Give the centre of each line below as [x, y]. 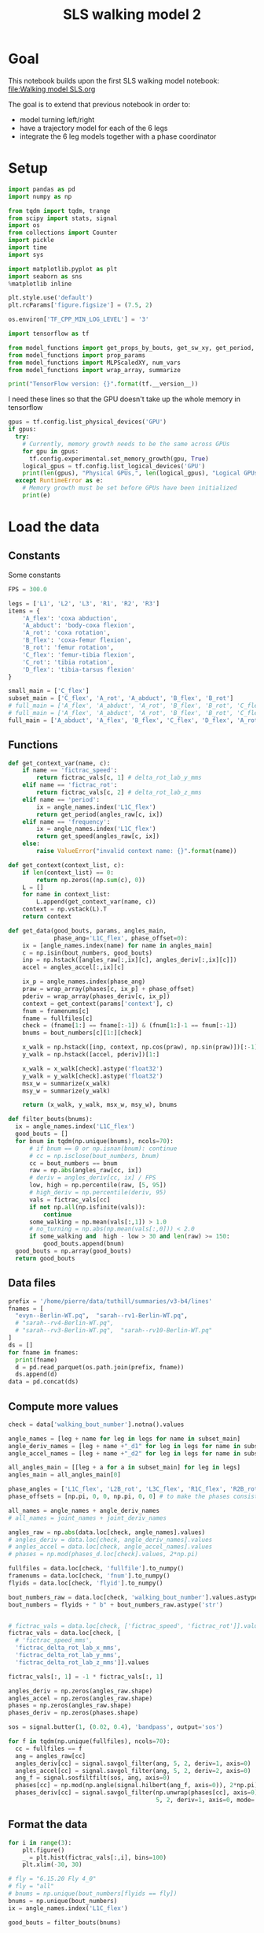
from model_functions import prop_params [77, 355]
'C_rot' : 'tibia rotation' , [68, 662]
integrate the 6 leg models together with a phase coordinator [118, 136]
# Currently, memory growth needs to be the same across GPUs [126, 444]
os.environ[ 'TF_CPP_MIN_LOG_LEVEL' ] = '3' [79, 320]
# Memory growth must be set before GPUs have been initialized [130, 488]
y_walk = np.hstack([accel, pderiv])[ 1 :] [91, 1055]
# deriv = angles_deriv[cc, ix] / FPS [92, 1178]
